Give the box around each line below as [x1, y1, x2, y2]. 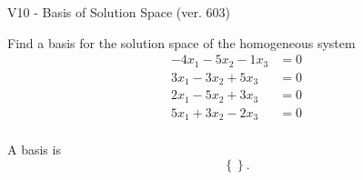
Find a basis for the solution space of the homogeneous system [7, 33, 356, 52]
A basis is [7, 140, 61, 159]
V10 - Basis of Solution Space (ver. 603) [7, 3, 230, 21]
